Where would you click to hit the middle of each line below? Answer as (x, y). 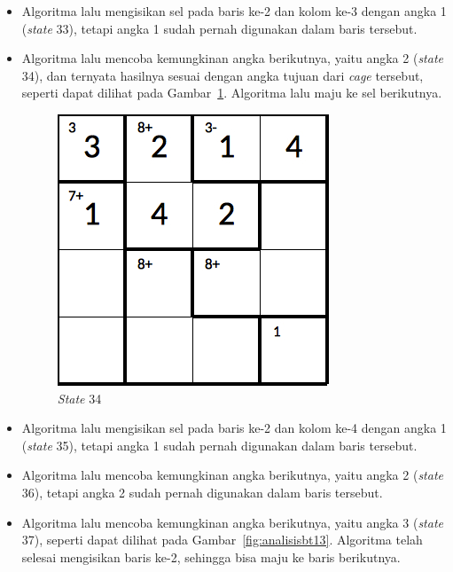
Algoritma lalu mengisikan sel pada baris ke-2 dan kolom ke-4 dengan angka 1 (234, 428)
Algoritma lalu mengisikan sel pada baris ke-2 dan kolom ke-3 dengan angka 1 (234, 11)
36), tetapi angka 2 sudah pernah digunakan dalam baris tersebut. (202, 492)
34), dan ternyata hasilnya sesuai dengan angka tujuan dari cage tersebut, (223, 75)
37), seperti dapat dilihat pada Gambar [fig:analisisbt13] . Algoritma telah (222, 540)
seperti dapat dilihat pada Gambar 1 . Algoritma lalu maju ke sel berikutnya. (232, 93)
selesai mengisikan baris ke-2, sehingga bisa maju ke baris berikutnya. (211, 556)
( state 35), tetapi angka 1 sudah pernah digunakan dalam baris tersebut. (219, 445)
